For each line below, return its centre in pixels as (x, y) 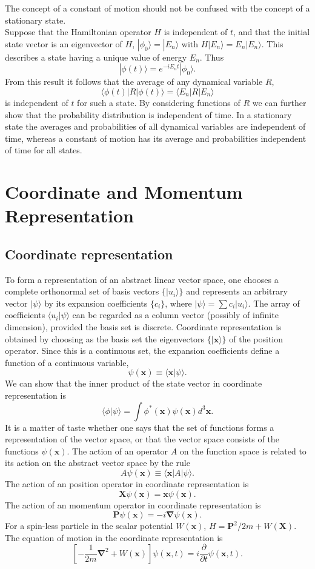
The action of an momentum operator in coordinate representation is (133, 504)
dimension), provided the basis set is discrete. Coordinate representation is (143, 327)
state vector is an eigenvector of (64, 43)
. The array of (274, 303)
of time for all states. (44, 150)
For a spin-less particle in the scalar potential (89, 526)
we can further (279, 102)
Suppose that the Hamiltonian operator (78, 32)
